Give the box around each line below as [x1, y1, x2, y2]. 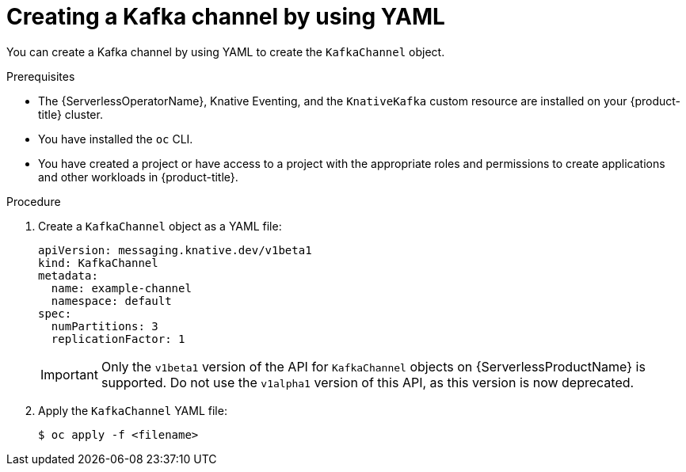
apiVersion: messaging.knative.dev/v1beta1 [38, 243, 312, 257]
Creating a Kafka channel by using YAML [6, 3, 445, 30]
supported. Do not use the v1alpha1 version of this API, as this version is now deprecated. [101, 374, 635, 390]
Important [40, 366, 98, 383]
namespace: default [51, 294, 172, 307]
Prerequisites [6, 69, 75, 83]
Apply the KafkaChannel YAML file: [38, 403, 227, 417]
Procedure [6, 194, 61, 208]
